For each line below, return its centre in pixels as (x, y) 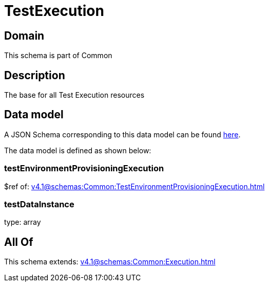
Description (35, 75)
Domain (24, 35)
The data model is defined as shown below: (78, 150)
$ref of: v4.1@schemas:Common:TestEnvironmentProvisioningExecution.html (134, 186)
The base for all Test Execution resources (74, 95)
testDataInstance (39, 204)
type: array (23, 222)
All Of (19, 242)
